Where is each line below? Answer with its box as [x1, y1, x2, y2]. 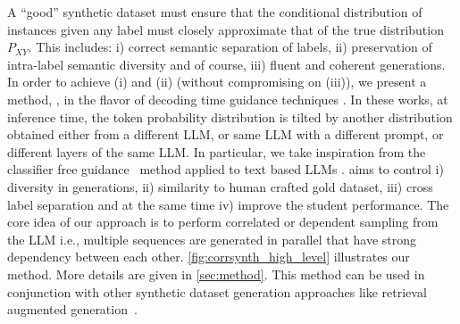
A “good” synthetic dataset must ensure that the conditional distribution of [7, 3, 422, 21]
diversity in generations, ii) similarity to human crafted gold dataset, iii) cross [7, 177, 433, 195]
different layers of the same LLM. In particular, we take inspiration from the [7, 142, 426, 161]
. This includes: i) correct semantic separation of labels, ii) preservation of [28, 37, 432, 56]
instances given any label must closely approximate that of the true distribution [7, 20, 444, 38]
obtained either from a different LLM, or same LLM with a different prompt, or [7, 125, 444, 144]
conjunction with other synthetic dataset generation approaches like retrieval [7, 282, 427, 301]
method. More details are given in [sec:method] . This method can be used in [7, 264, 425, 283]
